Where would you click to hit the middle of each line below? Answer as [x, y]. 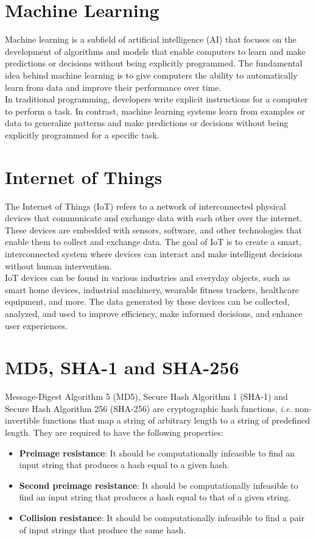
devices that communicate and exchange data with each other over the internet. [154, 218]
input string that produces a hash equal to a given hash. [124, 465]
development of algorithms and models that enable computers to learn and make [155, 51]
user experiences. [36, 325]
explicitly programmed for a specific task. [82, 134]
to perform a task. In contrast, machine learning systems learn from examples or [155, 111]
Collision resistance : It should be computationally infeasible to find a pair [162, 517]
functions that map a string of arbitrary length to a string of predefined [176, 420]
